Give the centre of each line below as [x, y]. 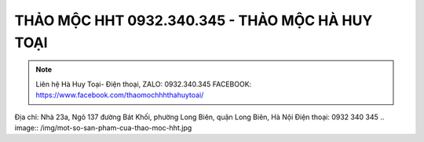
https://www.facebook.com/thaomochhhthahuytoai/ [120, 95]
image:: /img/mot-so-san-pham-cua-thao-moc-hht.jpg [103, 127]
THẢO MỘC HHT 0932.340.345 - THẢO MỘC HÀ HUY [194, 20]
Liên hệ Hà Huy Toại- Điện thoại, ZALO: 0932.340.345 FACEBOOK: [144, 84]
